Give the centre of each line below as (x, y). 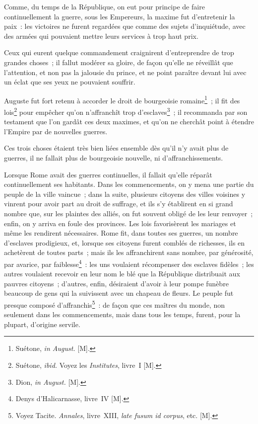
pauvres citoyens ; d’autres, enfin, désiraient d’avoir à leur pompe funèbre (116, 283)
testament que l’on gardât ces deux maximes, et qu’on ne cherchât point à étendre (129, 122)
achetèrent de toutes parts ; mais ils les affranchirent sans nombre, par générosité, (129, 252)
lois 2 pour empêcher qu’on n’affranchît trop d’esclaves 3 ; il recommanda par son (126, 111)
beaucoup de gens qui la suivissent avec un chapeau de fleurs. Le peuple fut (119, 293)
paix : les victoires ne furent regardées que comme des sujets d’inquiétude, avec (125, 26)
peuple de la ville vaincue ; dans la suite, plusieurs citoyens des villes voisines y (125, 194)
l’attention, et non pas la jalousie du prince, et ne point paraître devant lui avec (125, 72)
